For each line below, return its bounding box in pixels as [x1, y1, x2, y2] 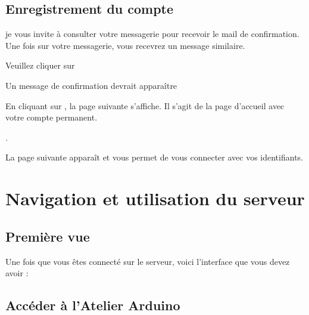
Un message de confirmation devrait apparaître [5, 79, 177, 91]
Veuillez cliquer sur [5, 59, 75, 72]
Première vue [5, 227, 90, 245]
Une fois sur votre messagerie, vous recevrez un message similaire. [5, 39, 245, 51]
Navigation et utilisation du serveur [5, 186, 305, 211]
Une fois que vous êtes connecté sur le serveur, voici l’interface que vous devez [5, 255, 290, 267]
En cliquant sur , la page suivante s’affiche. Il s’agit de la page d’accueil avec [5, 99, 285, 112]
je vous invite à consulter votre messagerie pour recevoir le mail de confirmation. [5, 27, 299, 40]
